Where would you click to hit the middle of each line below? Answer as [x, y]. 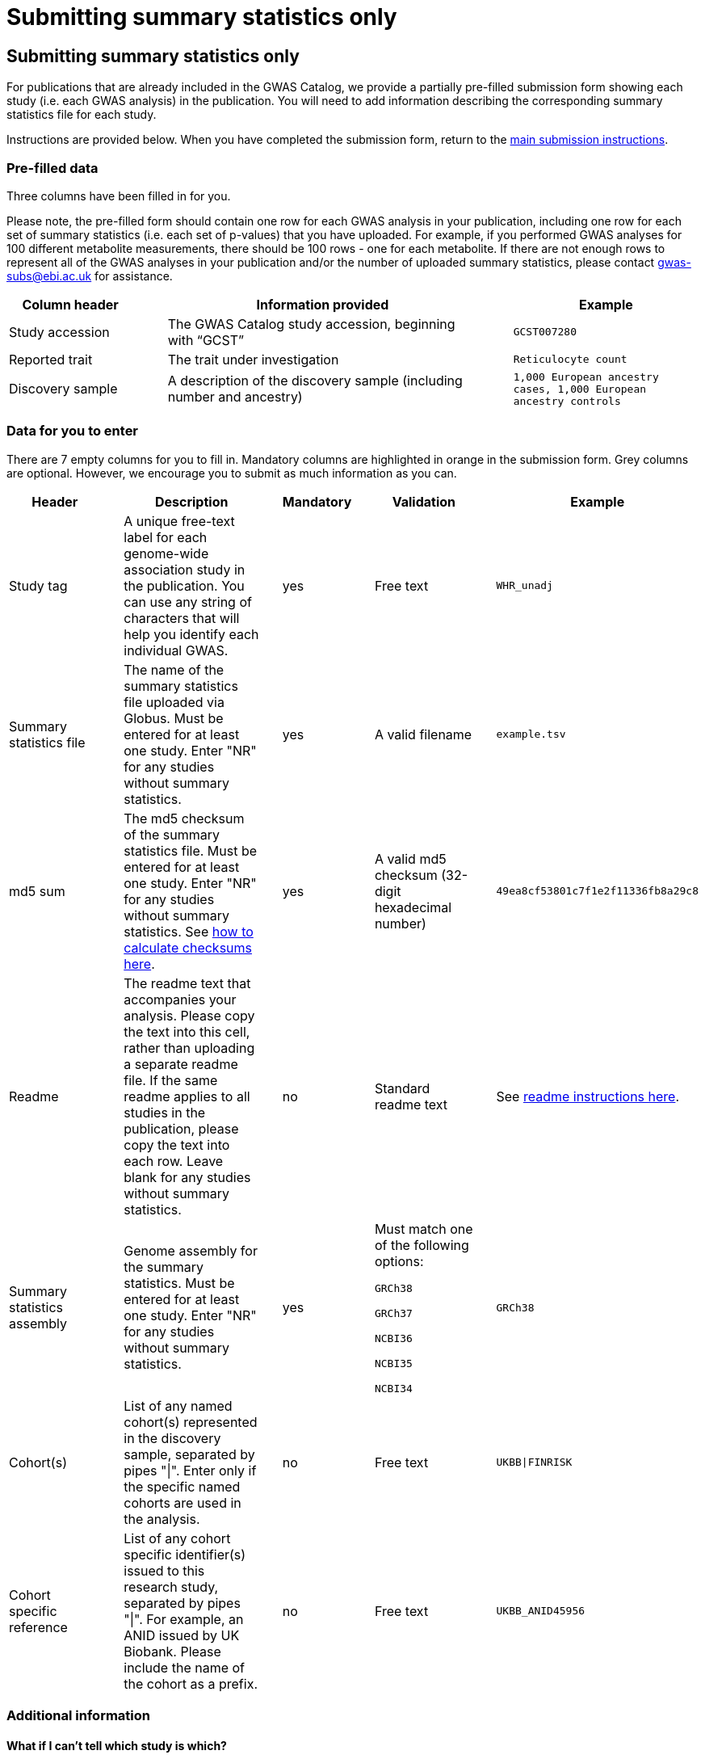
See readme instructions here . [588, 1096]
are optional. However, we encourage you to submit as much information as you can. [232, 473]
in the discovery [172, 1438]
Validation [424, 501]
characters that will [182, 618]
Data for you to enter [73, 431]
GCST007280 [545, 332]
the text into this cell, [187, 1031]
